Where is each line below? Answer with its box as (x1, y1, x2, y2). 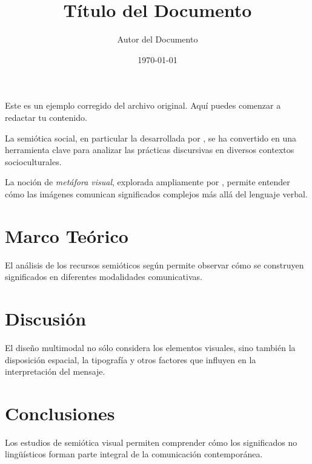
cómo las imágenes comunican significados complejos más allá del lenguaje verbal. (5, 187, 308, 200)
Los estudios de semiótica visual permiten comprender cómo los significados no (5, 435, 297, 448)
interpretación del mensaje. (5, 365, 105, 378)
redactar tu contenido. (5, 111, 87, 123)
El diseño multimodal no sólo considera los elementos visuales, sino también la (5, 341, 296, 353)
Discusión (5, 305, 87, 330)
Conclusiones (5, 400, 115, 425)
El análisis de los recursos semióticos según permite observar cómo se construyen (5, 258, 304, 271)
